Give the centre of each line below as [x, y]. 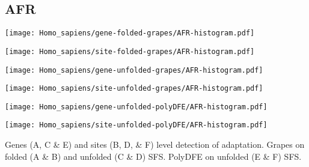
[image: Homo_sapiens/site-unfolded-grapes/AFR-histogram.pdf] [134, 89]
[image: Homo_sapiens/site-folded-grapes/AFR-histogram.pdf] [130, 51]
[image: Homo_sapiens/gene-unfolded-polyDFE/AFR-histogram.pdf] [136, 107]
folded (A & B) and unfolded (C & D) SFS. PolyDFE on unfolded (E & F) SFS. [153, 156]
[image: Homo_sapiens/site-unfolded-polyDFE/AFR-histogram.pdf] [136, 125]
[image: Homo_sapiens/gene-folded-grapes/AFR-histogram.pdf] [130, 33]
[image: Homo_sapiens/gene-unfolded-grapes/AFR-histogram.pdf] [134, 70]
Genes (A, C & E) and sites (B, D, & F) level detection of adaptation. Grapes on [155, 144]
